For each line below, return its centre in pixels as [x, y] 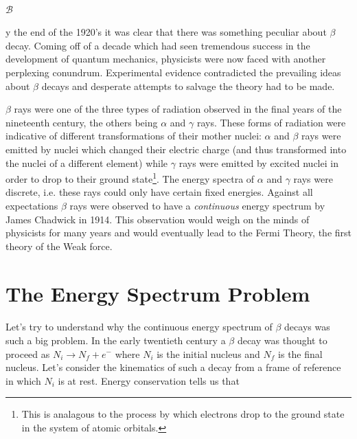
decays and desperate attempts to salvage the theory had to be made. [188, 86]
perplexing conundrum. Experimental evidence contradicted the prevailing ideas [173, 72]
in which [23, 380]
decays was [307, 327]
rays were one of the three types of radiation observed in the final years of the [178, 109]
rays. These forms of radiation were [271, 122]
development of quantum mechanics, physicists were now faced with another [166, 59]
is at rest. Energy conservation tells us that [149, 380]
